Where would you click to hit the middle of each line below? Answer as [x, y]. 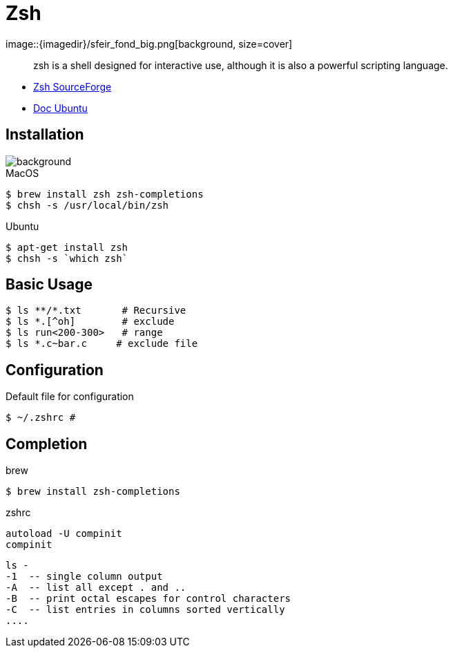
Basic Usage [49, 285]
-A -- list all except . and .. [96, 588]
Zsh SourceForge [73, 86]
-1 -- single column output [84, 577]
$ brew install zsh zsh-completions [105, 194]
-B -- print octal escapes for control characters [148, 599]
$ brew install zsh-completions [93, 492]
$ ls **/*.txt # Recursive [96, 311]
